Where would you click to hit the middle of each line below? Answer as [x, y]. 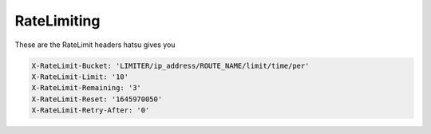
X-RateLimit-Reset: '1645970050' [97, 99]
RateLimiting [57, 21]
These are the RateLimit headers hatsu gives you [95, 45]
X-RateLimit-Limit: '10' [80, 77]
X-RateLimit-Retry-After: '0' [91, 110]
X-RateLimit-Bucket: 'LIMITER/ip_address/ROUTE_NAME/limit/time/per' [170, 65]
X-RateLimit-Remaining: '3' [86, 88]
